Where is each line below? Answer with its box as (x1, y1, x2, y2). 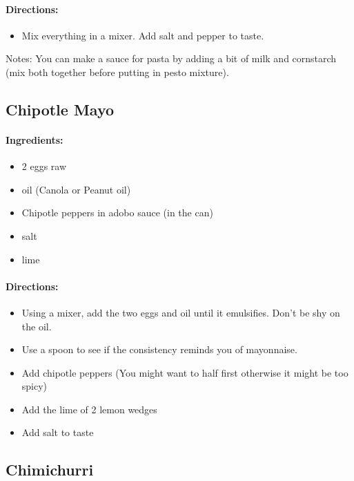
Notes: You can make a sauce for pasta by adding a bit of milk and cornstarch (6, 51, 337, 66)
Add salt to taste (21, 425, 94, 440)
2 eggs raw (21, 159, 67, 173)
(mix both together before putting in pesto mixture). (6, 64, 229, 79)
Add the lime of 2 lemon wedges (21, 402, 157, 416)
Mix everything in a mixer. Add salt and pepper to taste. (21, 28, 264, 42)
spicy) (21, 379, 48, 393)
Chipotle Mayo (6, 98, 115, 120)
